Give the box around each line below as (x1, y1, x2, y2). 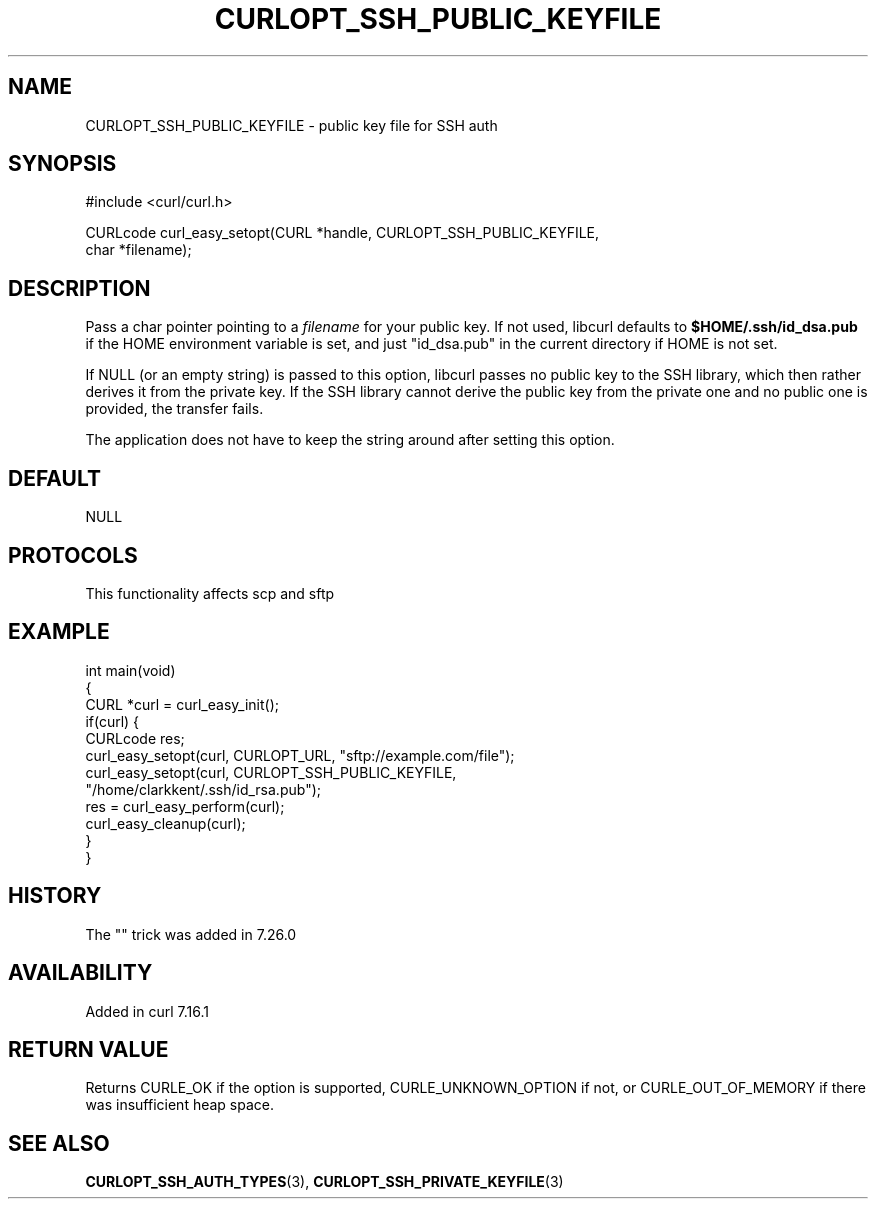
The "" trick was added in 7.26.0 (85, 925, 297, 943)
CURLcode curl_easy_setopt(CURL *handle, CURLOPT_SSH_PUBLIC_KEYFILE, (85, 224, 600, 242)
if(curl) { (85, 712, 140, 730)
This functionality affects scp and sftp (85, 584, 335, 602)
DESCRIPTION (8, 275, 151, 301)
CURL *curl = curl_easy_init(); (85, 695, 279, 713)
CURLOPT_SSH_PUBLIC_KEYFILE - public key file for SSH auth (85, 116, 498, 134)
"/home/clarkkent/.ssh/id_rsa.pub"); (85, 780, 321, 798)
